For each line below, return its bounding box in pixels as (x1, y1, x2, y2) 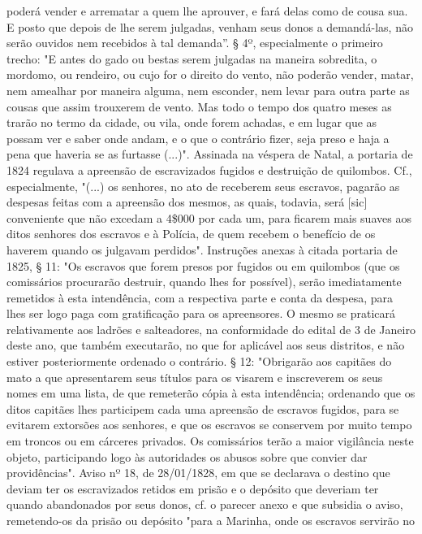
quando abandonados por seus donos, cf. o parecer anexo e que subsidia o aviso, (6, 496, 403, 513)
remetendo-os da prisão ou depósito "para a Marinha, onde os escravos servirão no (6, 512, 416, 528)
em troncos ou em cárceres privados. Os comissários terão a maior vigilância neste (6, 432, 414, 449)
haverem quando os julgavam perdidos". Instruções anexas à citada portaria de (6, 241, 398, 258)
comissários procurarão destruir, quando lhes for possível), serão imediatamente (6, 273, 402, 290)
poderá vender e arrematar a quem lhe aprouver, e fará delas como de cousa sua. (6, 2, 408, 19)
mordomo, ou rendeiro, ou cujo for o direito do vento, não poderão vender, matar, (6, 66, 414, 83)
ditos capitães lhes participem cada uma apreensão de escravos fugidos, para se (6, 400, 399, 417)
